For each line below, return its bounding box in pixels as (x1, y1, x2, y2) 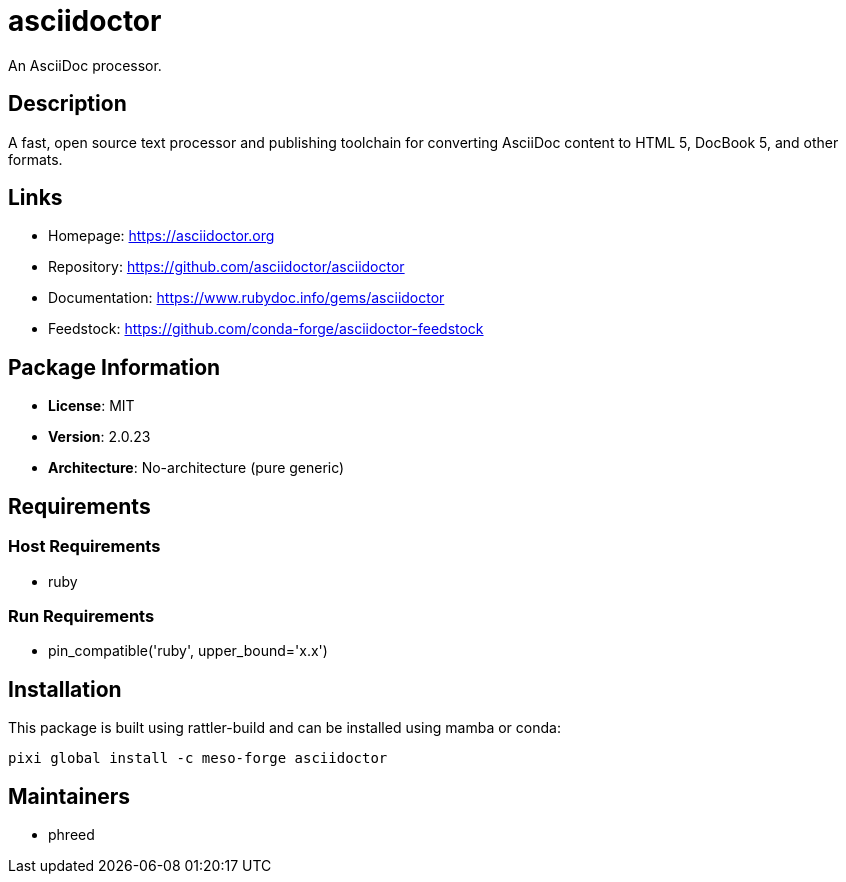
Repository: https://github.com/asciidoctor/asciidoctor (48, 258, 405, 276)
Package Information (8, 354, 221, 380)
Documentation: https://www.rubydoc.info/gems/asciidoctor (48, 289, 445, 307)
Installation (8, 676, 122, 702)
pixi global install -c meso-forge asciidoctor (8, 750, 388, 767)
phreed (48, 825, 95, 843)
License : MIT (48, 397, 135, 415)
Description (8, 91, 127, 117)
